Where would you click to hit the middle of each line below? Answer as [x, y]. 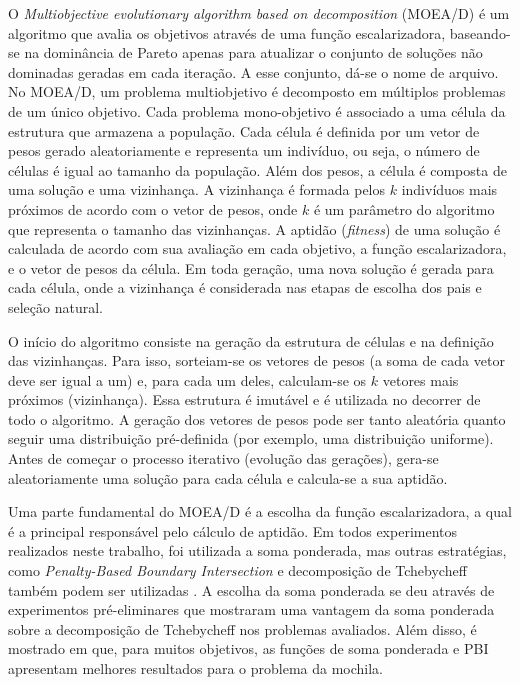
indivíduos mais [449, 189]
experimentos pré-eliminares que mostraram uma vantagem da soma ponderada [251, 609]
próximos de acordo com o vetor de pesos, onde [153, 208]
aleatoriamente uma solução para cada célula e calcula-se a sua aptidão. [228, 477]
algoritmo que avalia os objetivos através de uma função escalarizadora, [227, 32]
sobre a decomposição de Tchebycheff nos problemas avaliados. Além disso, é [242, 628]
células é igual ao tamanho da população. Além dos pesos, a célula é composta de [257, 169]
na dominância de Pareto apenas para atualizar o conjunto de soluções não [253, 52]
